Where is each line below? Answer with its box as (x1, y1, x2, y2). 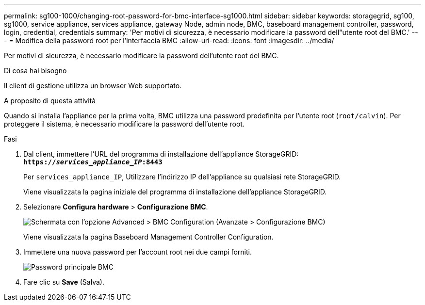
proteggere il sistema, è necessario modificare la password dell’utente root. (4, 120, 245, 128)
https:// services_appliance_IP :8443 (23, 158, 163, 166)
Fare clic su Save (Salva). (23, 278, 104, 286)
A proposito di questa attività (4, 96, 96, 105)
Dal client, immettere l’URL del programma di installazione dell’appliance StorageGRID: (23, 150, 299, 158)
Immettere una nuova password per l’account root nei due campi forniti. (23, 248, 252, 256)
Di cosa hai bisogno (4, 66, 67, 75)
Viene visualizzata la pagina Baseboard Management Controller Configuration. (23, 233, 274, 241)
